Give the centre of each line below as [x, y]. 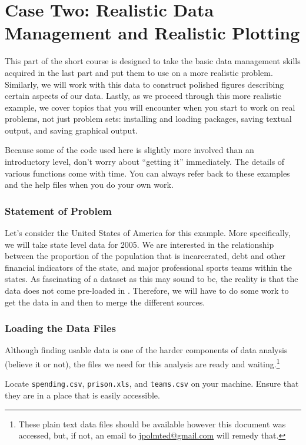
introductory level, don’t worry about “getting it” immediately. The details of [145, 162]
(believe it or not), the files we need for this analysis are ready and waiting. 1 [142, 363]
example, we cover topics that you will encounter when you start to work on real [150, 107]
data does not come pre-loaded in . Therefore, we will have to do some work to [147, 290]
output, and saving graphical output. [71, 130]
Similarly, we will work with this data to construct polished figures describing [144, 84]
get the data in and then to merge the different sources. [105, 302]
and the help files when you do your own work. [89, 185]
